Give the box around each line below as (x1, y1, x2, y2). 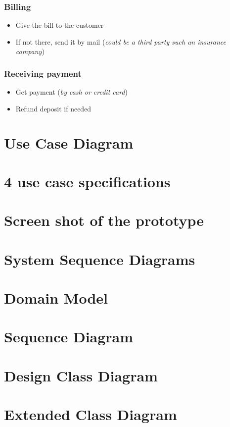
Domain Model (4, 288, 108, 308)
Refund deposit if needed (15, 103, 92, 113)
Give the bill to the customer (15, 20, 104, 30)
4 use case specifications (4, 171, 171, 191)
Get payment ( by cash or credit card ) (15, 87, 128, 97)
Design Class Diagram (4, 365, 158, 385)
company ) (15, 46, 45, 56)
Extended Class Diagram (4, 404, 177, 425)
